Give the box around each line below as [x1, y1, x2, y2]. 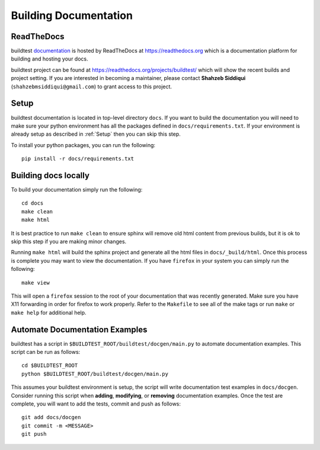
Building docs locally [11, 170, 90, 180]
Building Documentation [11, 9, 133, 22]
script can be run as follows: [11, 348, 81, 355]
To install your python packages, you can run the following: [11, 141, 156, 148]
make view [21, 279, 50, 286]
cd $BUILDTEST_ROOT [21, 362, 78, 369]
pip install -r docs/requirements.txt [21, 155, 135, 162]
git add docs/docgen [21, 414, 81, 421]
